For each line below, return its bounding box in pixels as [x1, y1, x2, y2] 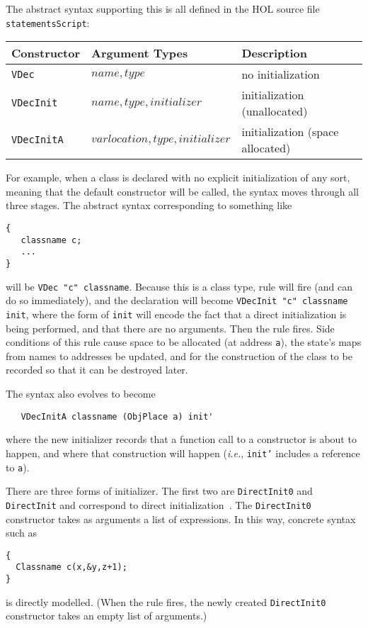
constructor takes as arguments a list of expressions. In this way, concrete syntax [6, 511, 356, 526]
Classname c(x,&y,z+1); [16, 562, 127, 573]
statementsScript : [6, 15, 90, 30]
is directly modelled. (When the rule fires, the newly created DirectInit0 [6, 594, 326, 609]
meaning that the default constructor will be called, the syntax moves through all [6, 184, 359, 198]
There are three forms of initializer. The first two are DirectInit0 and [6, 483, 313, 498]
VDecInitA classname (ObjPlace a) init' [21, 411, 214, 422]
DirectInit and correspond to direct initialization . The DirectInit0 [6, 497, 311, 512]
